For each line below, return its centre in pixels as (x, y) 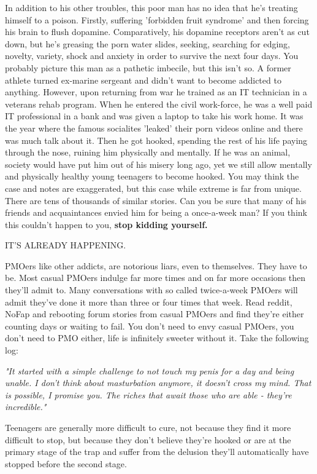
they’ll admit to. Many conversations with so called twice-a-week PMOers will (151, 290)
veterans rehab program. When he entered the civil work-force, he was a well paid (159, 104)
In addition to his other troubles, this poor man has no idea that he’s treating (151, 7)
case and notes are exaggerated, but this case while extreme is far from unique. (153, 188)
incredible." (26, 407)
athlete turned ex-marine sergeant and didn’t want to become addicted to (143, 80)
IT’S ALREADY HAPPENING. (66, 245)
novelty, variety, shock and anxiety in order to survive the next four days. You (152, 56)
